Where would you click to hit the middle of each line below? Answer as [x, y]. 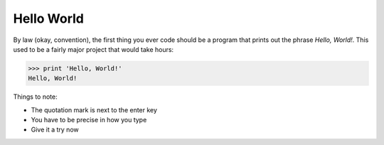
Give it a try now [55, 130]
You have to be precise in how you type [89, 120]
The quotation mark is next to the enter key [94, 109]
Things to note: [35, 97]
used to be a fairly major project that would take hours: [94, 49]
